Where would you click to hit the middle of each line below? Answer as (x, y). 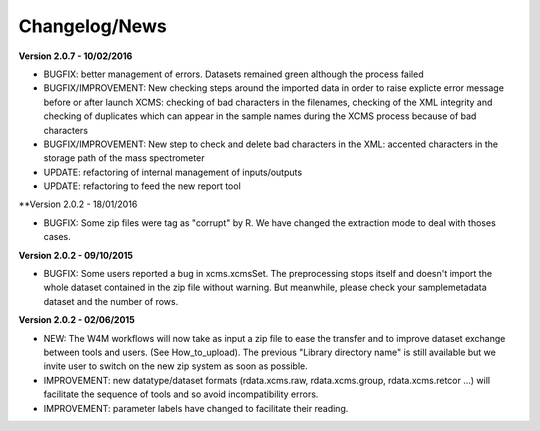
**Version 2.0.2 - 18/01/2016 (78, 204)
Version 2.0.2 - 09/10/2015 (76, 255)
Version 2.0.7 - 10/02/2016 (75, 56)
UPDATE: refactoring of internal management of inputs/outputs (173, 172)
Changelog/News (92, 26)
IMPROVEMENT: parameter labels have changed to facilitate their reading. (196, 408)
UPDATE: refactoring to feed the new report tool (142, 186)
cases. (57, 237)
